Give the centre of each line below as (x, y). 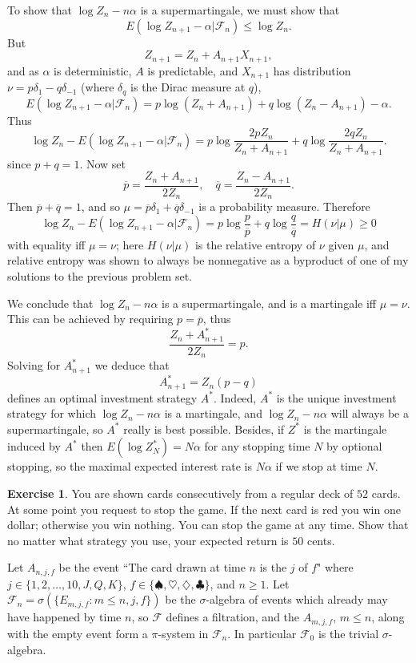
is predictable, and (193, 70)
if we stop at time (319, 466)
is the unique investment (336, 397)
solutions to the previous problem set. (100, 276)
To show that (40, 10)
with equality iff (46, 244)
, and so (100, 206)
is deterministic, (93, 70)
